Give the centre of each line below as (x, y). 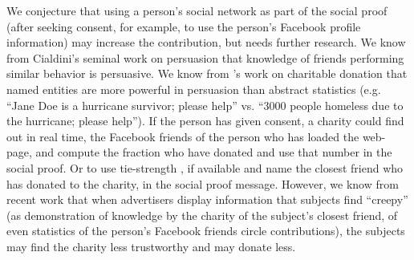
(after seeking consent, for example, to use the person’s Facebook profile (184, 26)
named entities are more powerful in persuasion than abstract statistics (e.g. (194, 89)
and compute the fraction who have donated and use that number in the (214, 152)
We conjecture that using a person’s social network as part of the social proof (197, 10)
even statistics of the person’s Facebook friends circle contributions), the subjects (206, 231)
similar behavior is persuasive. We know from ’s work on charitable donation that (207, 73)
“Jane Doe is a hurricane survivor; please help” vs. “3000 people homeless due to (205, 105)
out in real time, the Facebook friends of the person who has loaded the (183, 136)
